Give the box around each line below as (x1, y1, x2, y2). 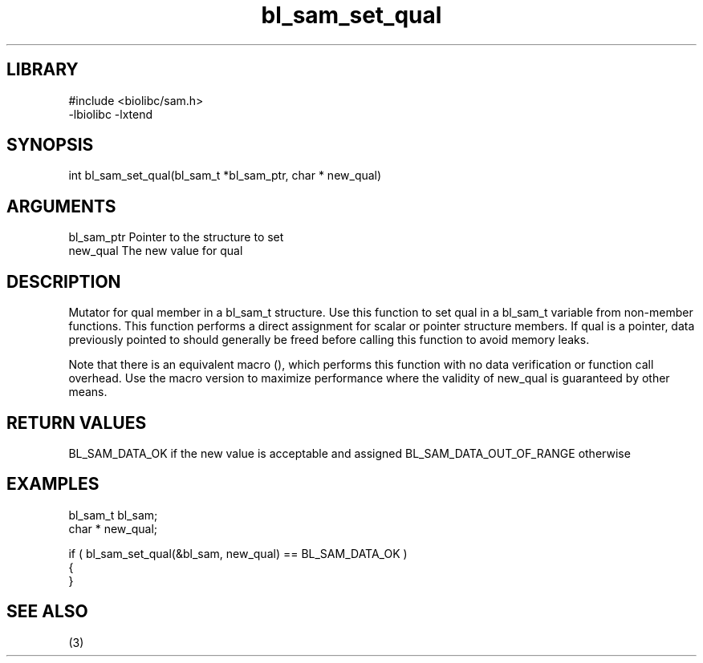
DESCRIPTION (6, 271, 121, 292)
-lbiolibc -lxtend (68, 107, 153, 121)
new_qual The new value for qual (68, 244, 243, 258)
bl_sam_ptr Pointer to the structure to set (68, 230, 284, 245)
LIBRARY (6, 59, 79, 80)
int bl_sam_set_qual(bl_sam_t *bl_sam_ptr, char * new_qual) (68, 168, 382, 183)
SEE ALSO (6, 601, 88, 622)
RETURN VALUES (6, 412, 147, 433)
